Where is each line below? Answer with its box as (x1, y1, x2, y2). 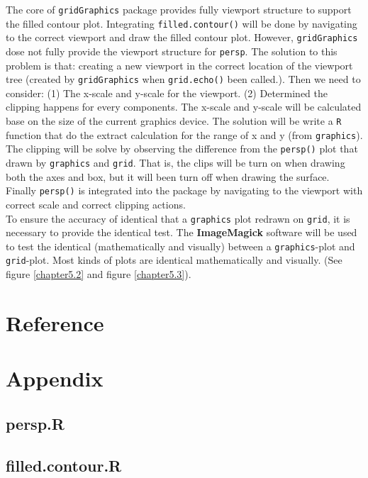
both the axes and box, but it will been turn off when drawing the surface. (6, 169, 330, 184)
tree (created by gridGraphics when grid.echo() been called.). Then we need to (6, 72, 361, 87)
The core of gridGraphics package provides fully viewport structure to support (6, 2, 352, 16)
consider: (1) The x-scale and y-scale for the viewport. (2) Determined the (6, 85, 328, 100)
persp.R (6, 412, 65, 434)
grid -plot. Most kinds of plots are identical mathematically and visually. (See (6, 252, 342, 267)
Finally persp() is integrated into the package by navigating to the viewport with (6, 183, 363, 198)
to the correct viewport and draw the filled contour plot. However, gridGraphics (6, 30, 358, 45)
